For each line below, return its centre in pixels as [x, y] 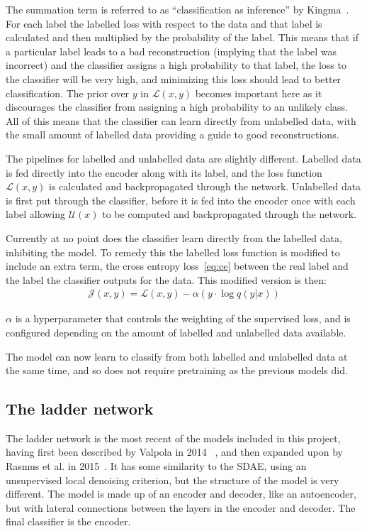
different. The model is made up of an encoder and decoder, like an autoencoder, [181, 494]
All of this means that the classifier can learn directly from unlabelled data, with [181, 120]
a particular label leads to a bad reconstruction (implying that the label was [171, 51]
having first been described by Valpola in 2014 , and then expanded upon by [174, 452]
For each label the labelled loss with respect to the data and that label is [164, 23]
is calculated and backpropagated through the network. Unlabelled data [205, 186]
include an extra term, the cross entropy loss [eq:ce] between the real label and [177, 266]
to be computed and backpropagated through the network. [229, 214]
